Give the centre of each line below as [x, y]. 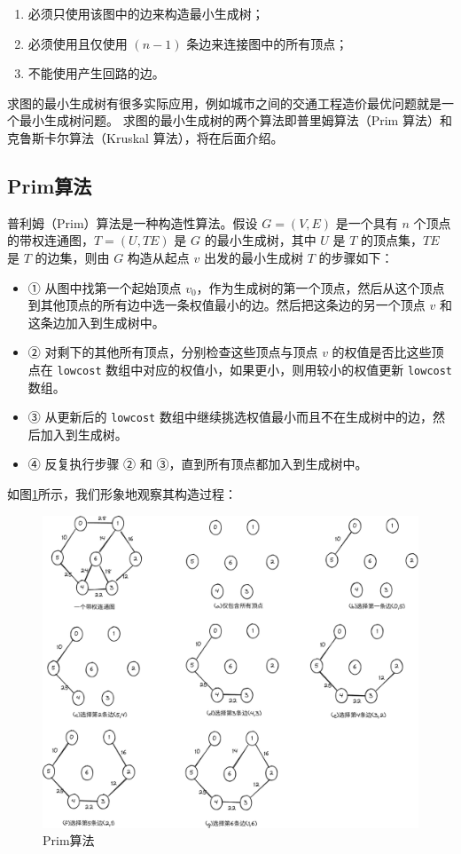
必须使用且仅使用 [78, 43]
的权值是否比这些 [382, 352]
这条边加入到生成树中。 [96, 322]
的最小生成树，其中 [260, 240]
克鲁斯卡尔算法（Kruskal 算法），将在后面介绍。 [145, 137]
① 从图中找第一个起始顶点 [105, 287]
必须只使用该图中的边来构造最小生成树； [146, 13]
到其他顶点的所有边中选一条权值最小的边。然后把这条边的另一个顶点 [227, 305]
